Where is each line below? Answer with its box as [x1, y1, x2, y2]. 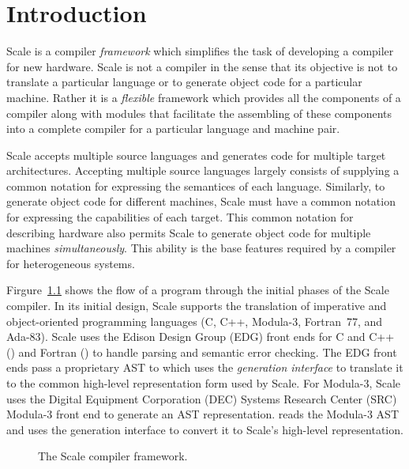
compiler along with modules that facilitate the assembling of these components [6, 104, 392, 121]
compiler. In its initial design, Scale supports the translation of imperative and [6, 297, 387, 314]
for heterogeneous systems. [6, 255, 135, 271]
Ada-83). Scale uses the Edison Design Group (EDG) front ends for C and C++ [6, 328, 395, 345]
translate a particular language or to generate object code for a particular [6, 74, 362, 90]
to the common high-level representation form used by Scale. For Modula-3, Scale [6, 375, 401, 391]
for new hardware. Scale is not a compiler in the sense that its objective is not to [6, 58, 398, 74]
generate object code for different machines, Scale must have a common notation [6, 193, 396, 210]
